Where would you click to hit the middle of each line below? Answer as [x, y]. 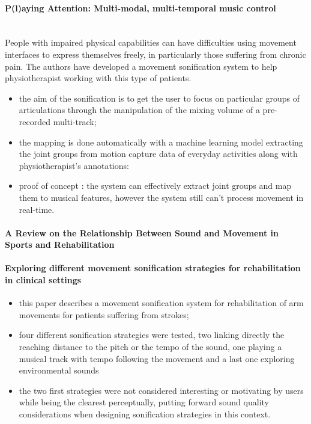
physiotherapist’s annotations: [74, 165]
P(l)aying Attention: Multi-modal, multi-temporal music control [140, 8]
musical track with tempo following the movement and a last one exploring [157, 358]
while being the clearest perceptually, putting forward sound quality [144, 402]
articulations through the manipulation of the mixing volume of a [139, 110]
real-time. [37, 209]
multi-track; [75, 121]
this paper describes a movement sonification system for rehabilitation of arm [161, 303]
